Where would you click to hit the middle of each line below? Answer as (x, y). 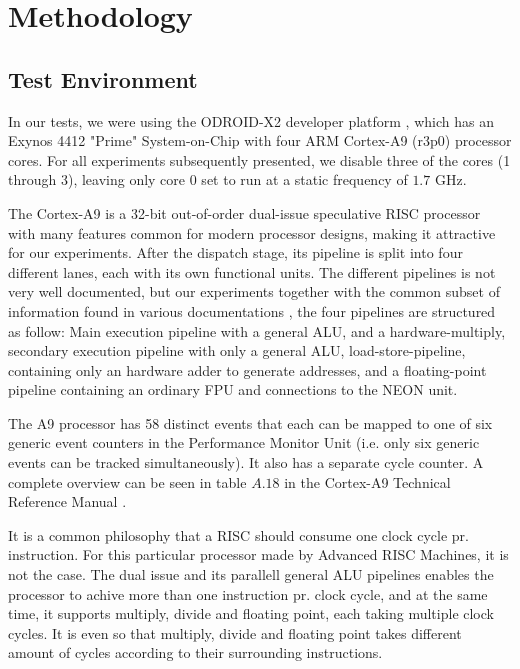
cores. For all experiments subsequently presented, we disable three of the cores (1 (259, 159)
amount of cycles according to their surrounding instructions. (195, 652)
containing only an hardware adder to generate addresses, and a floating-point (247, 369)
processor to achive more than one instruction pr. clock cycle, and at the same (248, 593)
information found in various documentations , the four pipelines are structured (252, 310)
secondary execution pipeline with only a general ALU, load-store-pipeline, (237, 350)
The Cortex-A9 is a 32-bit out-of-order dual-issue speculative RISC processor (244, 212)
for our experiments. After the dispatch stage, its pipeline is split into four (235, 252)
